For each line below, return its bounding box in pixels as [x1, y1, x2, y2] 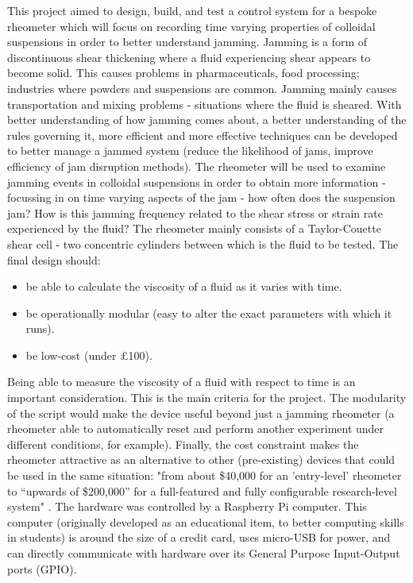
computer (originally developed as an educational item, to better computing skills [7, 513, 404, 530]
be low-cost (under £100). [25, 346, 152, 363]
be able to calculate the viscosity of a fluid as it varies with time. [25, 278, 342, 295]
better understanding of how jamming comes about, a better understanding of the [7, 111, 407, 128]
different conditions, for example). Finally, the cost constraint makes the [7, 435, 359, 452]
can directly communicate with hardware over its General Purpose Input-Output [7, 545, 400, 561]
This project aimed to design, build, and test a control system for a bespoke [7, 2, 377, 18]
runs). [25, 320, 55, 337]
